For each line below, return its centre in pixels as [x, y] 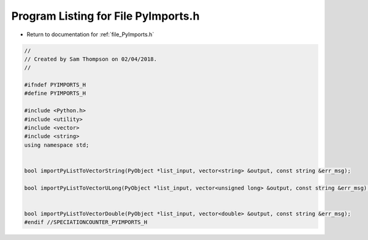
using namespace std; [57, 145]
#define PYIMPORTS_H [55, 93]
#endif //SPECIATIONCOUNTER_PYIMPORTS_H [86, 222]
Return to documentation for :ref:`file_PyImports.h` [90, 34]
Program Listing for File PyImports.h [105, 16]
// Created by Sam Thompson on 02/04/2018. [91, 59]
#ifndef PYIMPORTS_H [55, 85]
